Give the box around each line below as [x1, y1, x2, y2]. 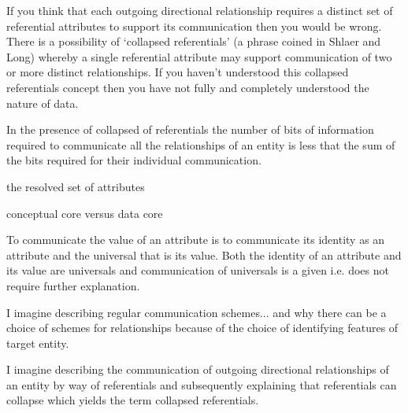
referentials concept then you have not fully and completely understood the [6, 79, 369, 95]
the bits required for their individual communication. [6, 152, 261, 168]
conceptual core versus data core [6, 205, 163, 221]
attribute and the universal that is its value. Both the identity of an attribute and [6, 246, 402, 263]
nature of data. [6, 94, 79, 111]
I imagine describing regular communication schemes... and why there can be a [6, 304, 387, 320]
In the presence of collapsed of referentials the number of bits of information [6, 121, 374, 138]
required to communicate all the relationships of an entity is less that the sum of [6, 136, 395, 153]
